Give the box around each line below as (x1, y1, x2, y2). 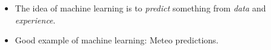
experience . (15, 13, 56, 26)
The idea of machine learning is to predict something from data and (15, 2, 266, 14)
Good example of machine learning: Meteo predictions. (15, 34, 219, 46)
